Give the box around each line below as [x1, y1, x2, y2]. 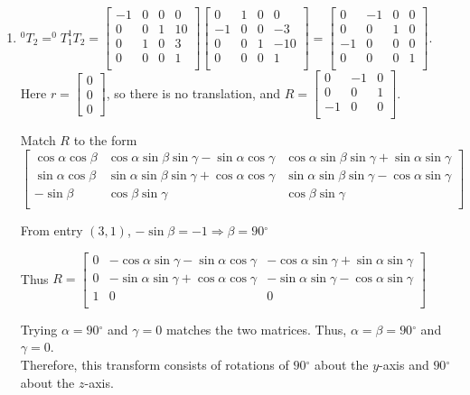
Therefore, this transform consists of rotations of [20, 354, 289, 373]
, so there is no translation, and [106, 83, 281, 102]
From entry [20, 221, 83, 239]
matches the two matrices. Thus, [165, 319, 347, 338]
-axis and [379, 354, 429, 373]
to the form [73, 131, 137, 150]
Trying [20, 319, 58, 338]
